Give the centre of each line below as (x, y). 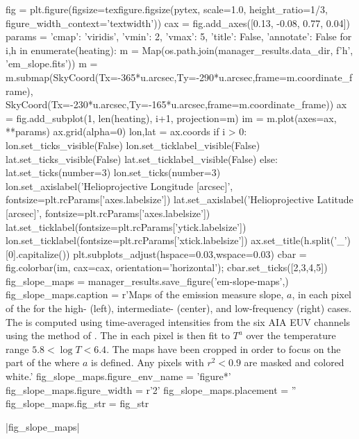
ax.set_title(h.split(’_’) (301, 240)
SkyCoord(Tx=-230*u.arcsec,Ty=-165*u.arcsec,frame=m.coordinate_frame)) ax (176, 104)
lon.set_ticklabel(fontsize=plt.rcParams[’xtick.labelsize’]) (127, 240)
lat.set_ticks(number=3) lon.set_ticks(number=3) (113, 172)
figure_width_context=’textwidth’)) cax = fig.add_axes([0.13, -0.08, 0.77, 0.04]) (178, 23)
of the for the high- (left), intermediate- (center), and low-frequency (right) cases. (179, 308)
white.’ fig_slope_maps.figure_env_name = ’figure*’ (118, 376)
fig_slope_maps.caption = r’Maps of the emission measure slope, (145, 294)
